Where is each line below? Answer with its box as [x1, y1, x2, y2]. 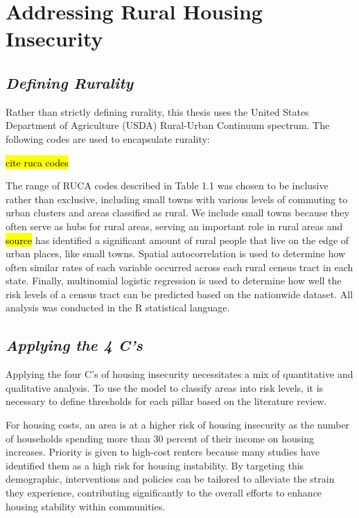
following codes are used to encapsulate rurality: [6, 131, 210, 146]
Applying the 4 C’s [6, 334, 143, 356]
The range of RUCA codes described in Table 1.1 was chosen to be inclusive [6, 178, 329, 193]
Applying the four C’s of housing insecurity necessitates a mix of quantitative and [6, 367, 353, 381]
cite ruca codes [6, 155, 69, 169]
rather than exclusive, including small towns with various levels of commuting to [6, 191, 348, 206]
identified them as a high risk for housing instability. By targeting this [6, 458, 304, 472]
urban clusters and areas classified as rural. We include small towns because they [6, 205, 349, 220]
